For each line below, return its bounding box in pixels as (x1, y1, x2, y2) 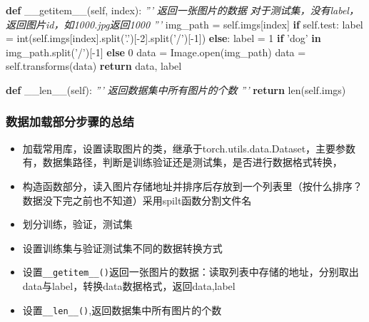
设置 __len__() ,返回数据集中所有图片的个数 (22, 302, 222, 317)
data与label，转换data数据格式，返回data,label (22, 279, 236, 293)
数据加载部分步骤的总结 (6, 113, 134, 130)
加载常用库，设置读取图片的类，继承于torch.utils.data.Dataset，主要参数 (22, 140, 356, 155)
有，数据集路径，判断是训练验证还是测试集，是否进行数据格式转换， (22, 155, 343, 170)
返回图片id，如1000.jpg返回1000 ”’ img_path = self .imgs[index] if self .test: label (6, 16, 363, 31)
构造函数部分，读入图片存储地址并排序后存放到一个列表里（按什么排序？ (22, 178, 363, 193)
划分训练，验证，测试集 (22, 217, 133, 232)
